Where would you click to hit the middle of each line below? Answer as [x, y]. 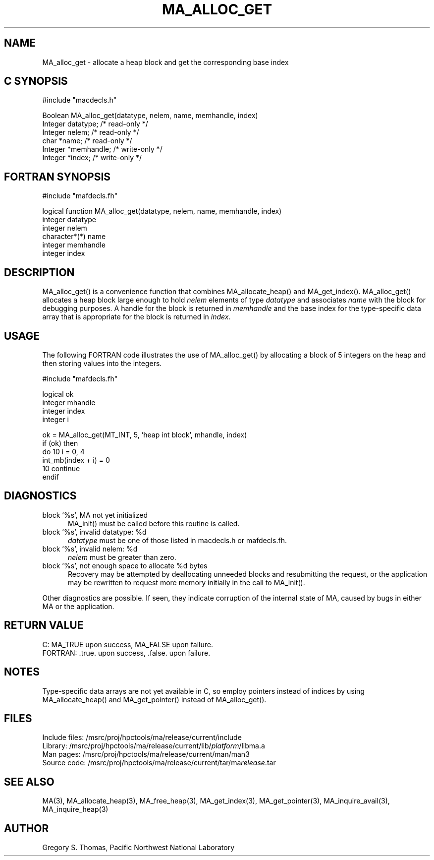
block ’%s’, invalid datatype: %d [94, 532]
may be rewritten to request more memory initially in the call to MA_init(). [187, 582]
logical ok [58, 394]
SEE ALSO [29, 782]
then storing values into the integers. [102, 363]
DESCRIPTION [39, 272]
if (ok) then [60, 443]
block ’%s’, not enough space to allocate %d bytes [125, 565]
